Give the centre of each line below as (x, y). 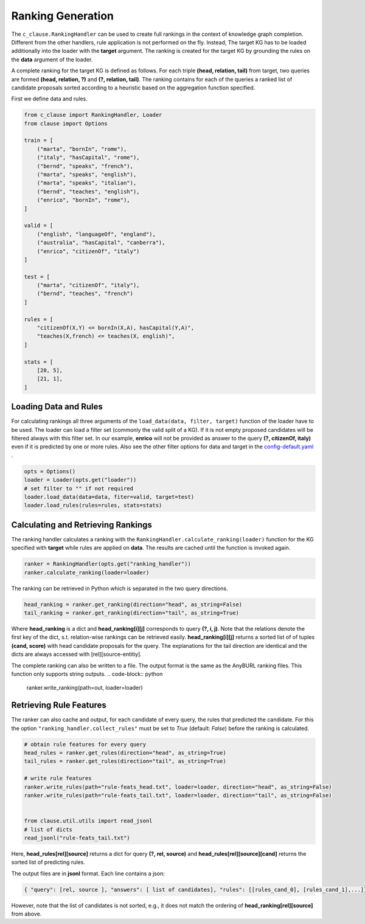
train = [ (39, 141)
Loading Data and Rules (57, 407)
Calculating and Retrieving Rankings (82, 525)
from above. (26, 914)
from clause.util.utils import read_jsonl (88, 821)
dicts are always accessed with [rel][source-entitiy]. (77, 655)
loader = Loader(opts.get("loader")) (80, 480)
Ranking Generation (63, 16)
